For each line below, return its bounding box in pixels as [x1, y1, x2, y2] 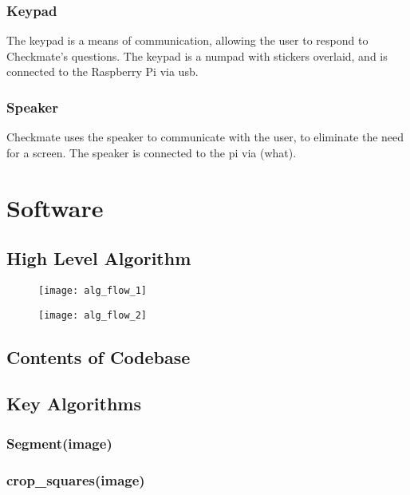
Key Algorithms [6, 391, 141, 416]
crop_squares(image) [6, 469, 145, 489]
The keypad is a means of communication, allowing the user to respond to [6, 32, 369, 49]
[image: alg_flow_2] [38, 309, 148, 321]
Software [6, 191, 104, 224]
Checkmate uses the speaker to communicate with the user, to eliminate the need [6, 129, 404, 145]
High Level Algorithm [6, 246, 191, 271]
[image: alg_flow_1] [38, 284, 148, 296]
